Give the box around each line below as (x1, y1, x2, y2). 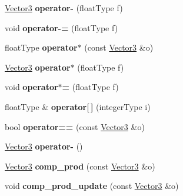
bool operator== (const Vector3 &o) (5, 120, 145, 132)
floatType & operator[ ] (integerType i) (5, 100, 151, 112)
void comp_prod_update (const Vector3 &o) (5, 180, 179, 192)
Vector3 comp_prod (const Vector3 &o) (5, 160, 155, 172)
